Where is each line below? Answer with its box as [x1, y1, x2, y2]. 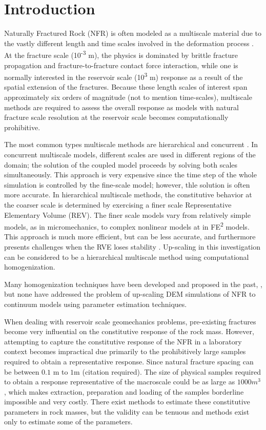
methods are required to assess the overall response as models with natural [4, 101, 239, 112]
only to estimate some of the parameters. [4, 416, 133, 427]
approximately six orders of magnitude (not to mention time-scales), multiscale [4, 92, 252, 102]
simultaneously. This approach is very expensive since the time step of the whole [4, 169, 257, 180]
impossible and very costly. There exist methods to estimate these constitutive [4, 396, 250, 407]
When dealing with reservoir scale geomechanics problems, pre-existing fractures [4, 316, 256, 326]
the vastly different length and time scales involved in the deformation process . [4, 37, 254, 48]
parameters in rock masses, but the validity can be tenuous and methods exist [4, 406, 250, 417]
